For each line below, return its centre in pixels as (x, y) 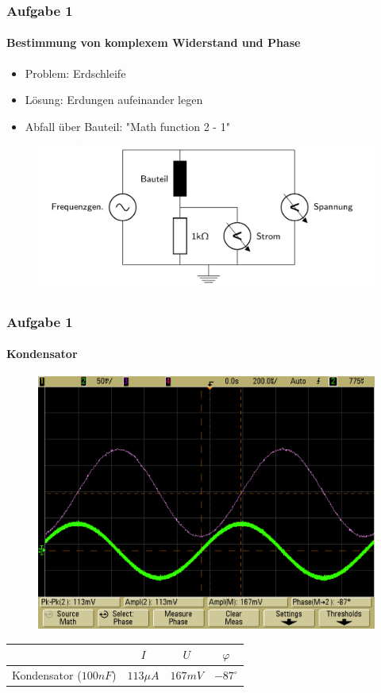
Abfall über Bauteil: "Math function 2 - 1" (127, 126)
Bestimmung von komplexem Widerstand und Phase (154, 42)
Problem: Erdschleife (75, 73)
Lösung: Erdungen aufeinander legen (114, 100)
